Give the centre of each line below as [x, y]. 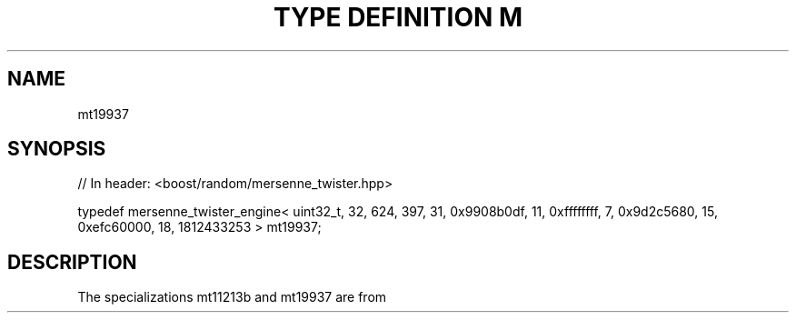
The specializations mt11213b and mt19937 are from [232, 297]
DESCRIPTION [72, 262]
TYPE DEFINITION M [398, 17]
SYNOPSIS [57, 149]
